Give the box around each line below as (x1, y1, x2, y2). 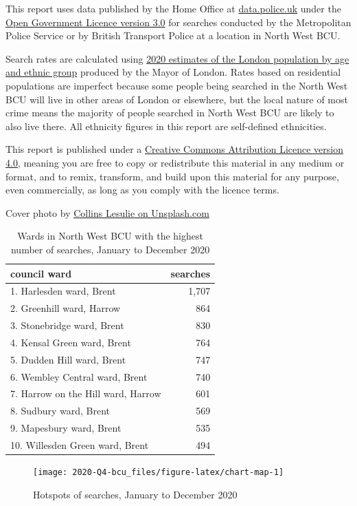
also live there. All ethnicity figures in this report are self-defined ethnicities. (5, 118, 327, 133)
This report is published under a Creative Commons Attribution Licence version (5, 142, 344, 156)
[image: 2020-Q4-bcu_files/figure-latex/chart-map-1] (33, 467, 284, 478)
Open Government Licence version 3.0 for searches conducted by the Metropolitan (5, 14, 352, 29)
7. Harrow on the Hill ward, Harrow (10, 386, 161, 401)
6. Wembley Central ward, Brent (10, 369, 148, 383)
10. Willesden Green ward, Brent (10, 437, 149, 452)
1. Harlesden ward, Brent (10, 284, 116, 298)
